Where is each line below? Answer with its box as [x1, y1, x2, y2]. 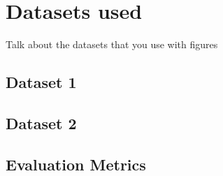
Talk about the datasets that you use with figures [6, 37, 218, 52]
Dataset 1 [6, 71, 77, 93]
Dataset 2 [6, 112, 77, 133]
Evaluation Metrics [6, 153, 146, 175]
